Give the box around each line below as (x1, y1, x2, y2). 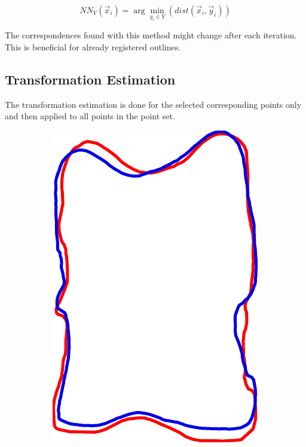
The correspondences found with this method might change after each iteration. (5, 29, 297, 41)
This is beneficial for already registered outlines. (5, 40, 181, 53)
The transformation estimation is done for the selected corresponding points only (5, 98, 302, 110)
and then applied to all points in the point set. (5, 110, 175, 122)
